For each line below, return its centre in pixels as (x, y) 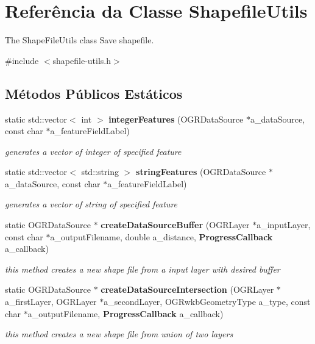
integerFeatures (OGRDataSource (176, 119)
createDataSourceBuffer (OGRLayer (175, 225)
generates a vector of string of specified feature (91, 204)
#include (22, 60)
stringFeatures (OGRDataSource (201, 172)
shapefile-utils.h (82, 60)
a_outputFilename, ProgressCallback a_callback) (126, 313)
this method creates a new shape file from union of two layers (119, 334)
